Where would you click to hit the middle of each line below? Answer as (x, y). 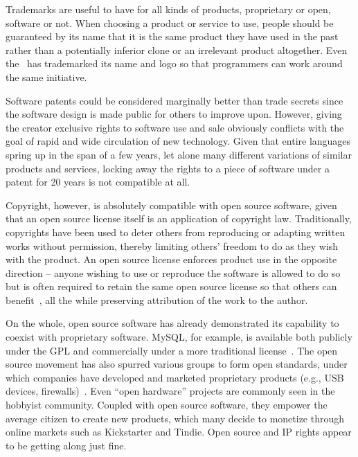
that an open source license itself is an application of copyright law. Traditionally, (179, 218)
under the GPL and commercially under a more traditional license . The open (172, 350)
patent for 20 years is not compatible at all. (98, 182)
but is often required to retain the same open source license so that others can (171, 286)
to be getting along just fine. (66, 445)
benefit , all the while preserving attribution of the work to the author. (157, 299)
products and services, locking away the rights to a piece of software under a (168, 168)
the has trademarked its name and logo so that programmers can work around (174, 63)
